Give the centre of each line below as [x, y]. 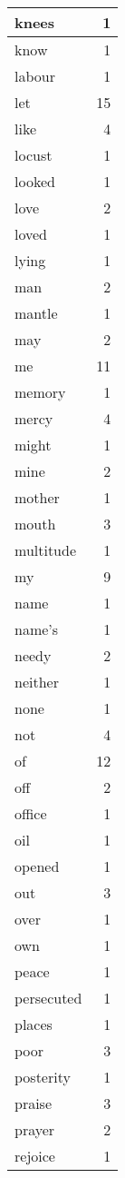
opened [37, 866]
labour [35, 76]
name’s [37, 629]
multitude [46, 550]
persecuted [48, 998]
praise [34, 1103]
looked [35, 181]
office [31, 813]
